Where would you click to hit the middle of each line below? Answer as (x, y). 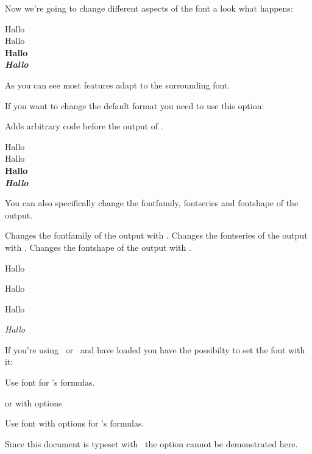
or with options (34, 402)
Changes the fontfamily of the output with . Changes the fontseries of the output (156, 235)
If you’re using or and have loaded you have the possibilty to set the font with (155, 349)
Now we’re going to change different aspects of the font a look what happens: (149, 8)
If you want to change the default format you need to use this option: (135, 105)
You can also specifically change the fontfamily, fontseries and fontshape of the (152, 203)
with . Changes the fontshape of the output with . (98, 247)
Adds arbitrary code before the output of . (84, 126)
